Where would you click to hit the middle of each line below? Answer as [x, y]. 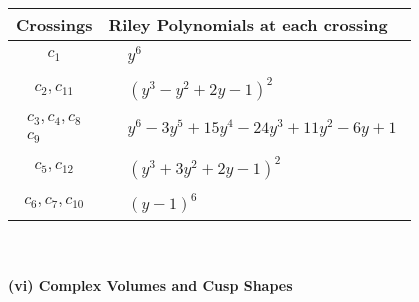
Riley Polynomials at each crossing [248, 24]
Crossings [54, 24]
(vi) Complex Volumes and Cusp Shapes [150, 285]
